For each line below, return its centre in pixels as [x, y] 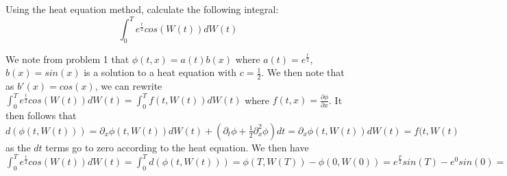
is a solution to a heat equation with [160, 72]
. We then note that [303, 72]
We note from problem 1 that [67, 59]
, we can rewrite [128, 86]
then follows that [41, 115]
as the [18, 147]
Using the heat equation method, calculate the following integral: [142, 9]
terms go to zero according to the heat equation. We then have [177, 147]
